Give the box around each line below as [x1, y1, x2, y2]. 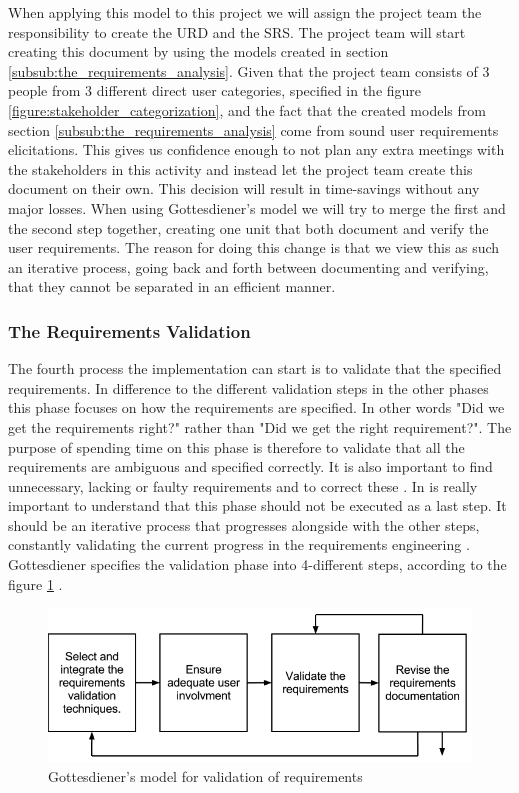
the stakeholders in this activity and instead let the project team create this [8, 158, 473, 179]
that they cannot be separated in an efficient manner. [8, 276, 336, 297]
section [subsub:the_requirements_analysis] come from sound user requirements [8, 119, 499, 140]
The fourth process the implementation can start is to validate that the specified [8, 358, 502, 379]
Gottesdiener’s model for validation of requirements [48, 765, 363, 786]
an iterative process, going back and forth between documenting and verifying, [8, 256, 489, 277]
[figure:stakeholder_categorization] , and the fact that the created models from [8, 99, 486, 120]
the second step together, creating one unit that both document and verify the [8, 217, 489, 238]
